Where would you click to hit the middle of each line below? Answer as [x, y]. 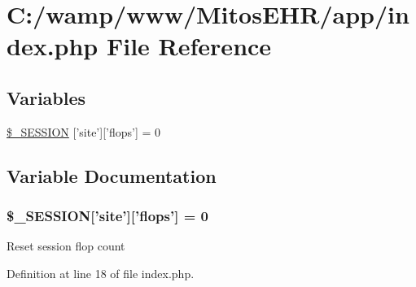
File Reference [189, 46]
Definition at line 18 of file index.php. [101, 273]
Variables [46, 97]
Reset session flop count [66, 246]
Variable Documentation [112, 175]
